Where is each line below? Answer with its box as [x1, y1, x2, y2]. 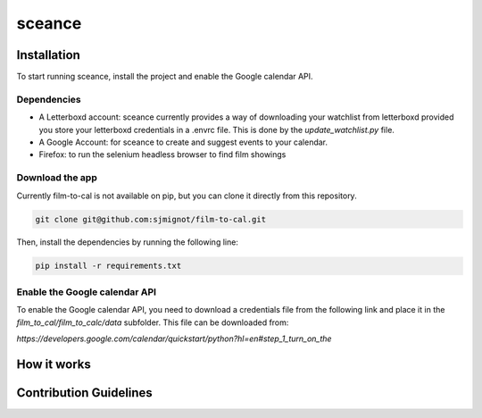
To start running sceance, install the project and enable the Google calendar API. [16, 71, 313, 82]
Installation [16, 47, 80, 63]
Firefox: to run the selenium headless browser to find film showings [38, 149, 287, 160]
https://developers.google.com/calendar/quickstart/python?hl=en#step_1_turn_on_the [16, 333, 332, 344]
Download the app [16, 171, 97, 184]
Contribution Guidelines [16, 385, 154, 400]
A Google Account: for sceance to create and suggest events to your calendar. [38, 137, 328, 147]
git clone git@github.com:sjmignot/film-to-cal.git [35, 214, 267, 224]
